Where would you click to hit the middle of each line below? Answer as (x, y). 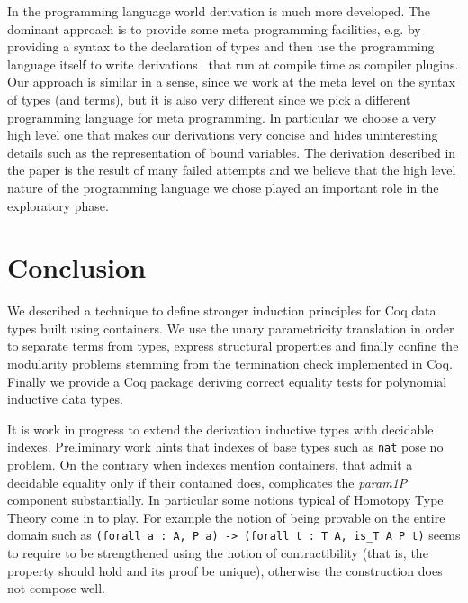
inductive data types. (65, 399)
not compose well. (56, 588)
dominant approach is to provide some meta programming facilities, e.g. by (214, 28)
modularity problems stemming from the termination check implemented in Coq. (230, 364)
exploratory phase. (58, 205)
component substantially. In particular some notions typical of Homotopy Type (225, 500)
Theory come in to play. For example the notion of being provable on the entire (226, 517)
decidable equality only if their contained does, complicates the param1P (207, 482)
